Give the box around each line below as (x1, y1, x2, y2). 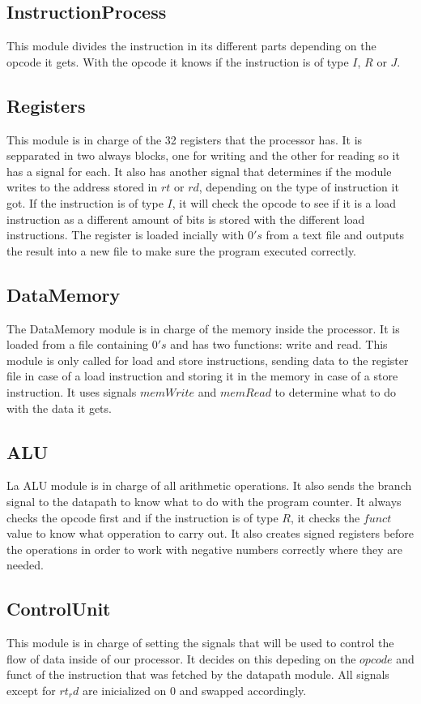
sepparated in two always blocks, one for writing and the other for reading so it (6, 147, 400, 164)
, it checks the (290, 509, 360, 526)
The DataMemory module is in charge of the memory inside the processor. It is (6, 320, 400, 337)
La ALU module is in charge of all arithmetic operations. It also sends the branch (6, 477, 412, 494)
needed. (6, 556, 44, 573)
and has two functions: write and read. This (170, 336, 388, 353)
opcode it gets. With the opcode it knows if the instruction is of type (6, 53, 349, 70)
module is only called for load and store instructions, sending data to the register (6, 351, 409, 368)
